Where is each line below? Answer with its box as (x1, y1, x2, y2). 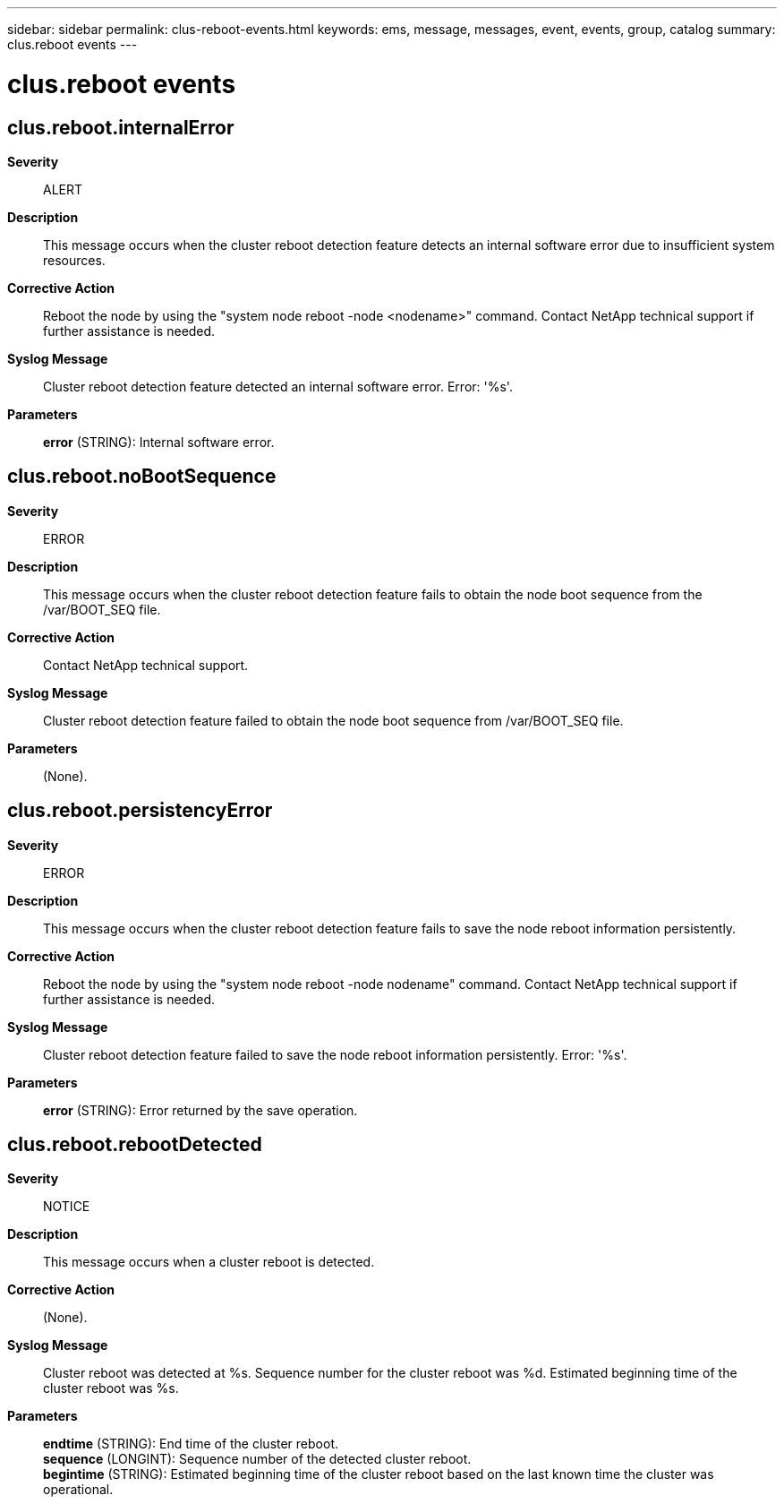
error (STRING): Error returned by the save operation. (43, 1102, 358, 1118)
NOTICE (43, 1199, 90, 1215)
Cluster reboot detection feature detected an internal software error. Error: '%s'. (43, 378, 513, 394)
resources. (43, 252, 106, 268)
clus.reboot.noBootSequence (7, 465, 277, 488)
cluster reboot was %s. (43, 1380, 179, 1397)
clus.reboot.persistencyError (7, 799, 273, 822)
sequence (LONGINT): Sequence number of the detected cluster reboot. (43, 1451, 472, 1467)
